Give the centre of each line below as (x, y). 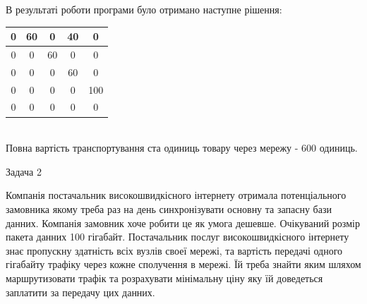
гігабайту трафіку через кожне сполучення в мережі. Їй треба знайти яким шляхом (183, 264)
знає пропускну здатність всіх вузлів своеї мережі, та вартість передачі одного (174, 250)
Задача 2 (24, 171)
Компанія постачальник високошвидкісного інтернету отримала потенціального (176, 195)
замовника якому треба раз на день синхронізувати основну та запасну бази (169, 208)
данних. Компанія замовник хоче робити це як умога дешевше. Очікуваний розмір (183, 223)
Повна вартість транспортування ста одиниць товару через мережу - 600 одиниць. (182, 148)
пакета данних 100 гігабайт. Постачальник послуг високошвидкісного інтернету (178, 237)
